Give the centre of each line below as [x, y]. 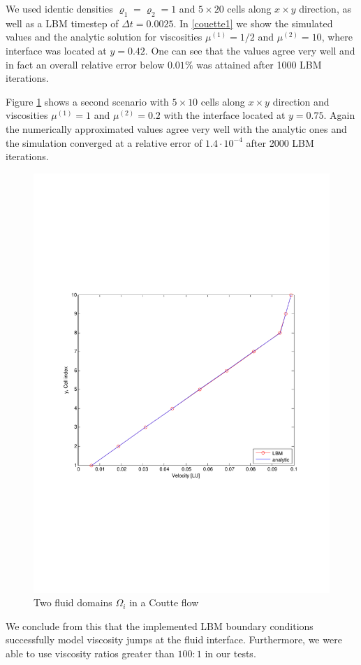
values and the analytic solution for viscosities [104, 37]
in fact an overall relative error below [85, 64]
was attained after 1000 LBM [259, 64]
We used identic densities [59, 8]
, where [337, 37]
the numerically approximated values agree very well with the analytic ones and [176, 128]
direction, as [325, 8]
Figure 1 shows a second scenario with [87, 101]
